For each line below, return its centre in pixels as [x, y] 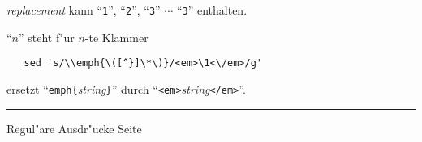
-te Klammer [116, 37]
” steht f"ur [47, 37]
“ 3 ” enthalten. [212, 10]
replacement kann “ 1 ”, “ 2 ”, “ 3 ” [84, 10]
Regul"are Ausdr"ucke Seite [74, 128]
